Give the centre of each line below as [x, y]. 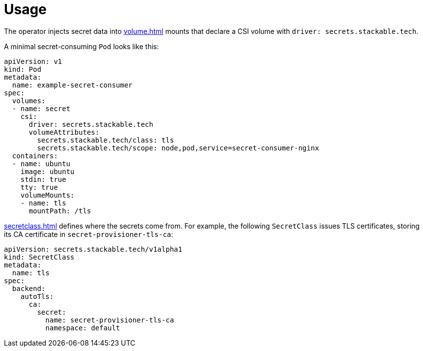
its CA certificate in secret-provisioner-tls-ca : [89, 234]
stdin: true [43, 179]
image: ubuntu [47, 171]
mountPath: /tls [60, 211]
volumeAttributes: [64, 132]
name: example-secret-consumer [72, 85]
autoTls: [37, 296]
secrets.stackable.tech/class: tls [106, 140]
